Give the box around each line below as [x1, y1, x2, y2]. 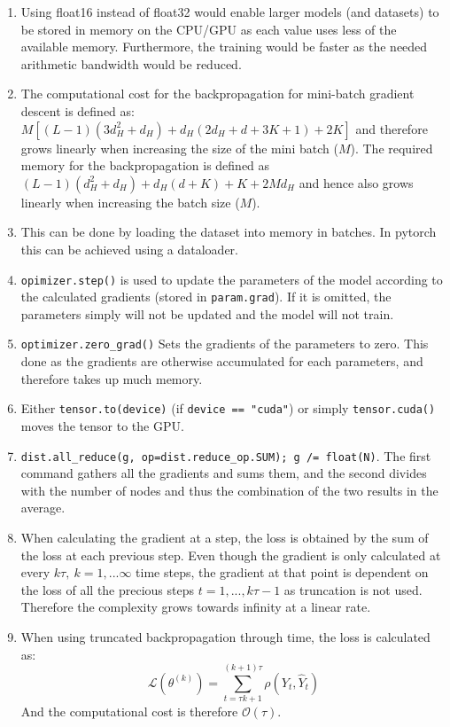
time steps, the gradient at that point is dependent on [136, 563, 429, 582]
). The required [350, 138, 433, 157]
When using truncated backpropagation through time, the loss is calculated [20, 627, 431, 645]
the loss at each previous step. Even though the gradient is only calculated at [20, 545, 441, 564]
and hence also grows [299, 173, 414, 192]
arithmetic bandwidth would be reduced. [20, 54, 242, 73]
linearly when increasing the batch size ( [20, 192, 240, 211]
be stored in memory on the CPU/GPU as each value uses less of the [20, 20, 397, 38]
